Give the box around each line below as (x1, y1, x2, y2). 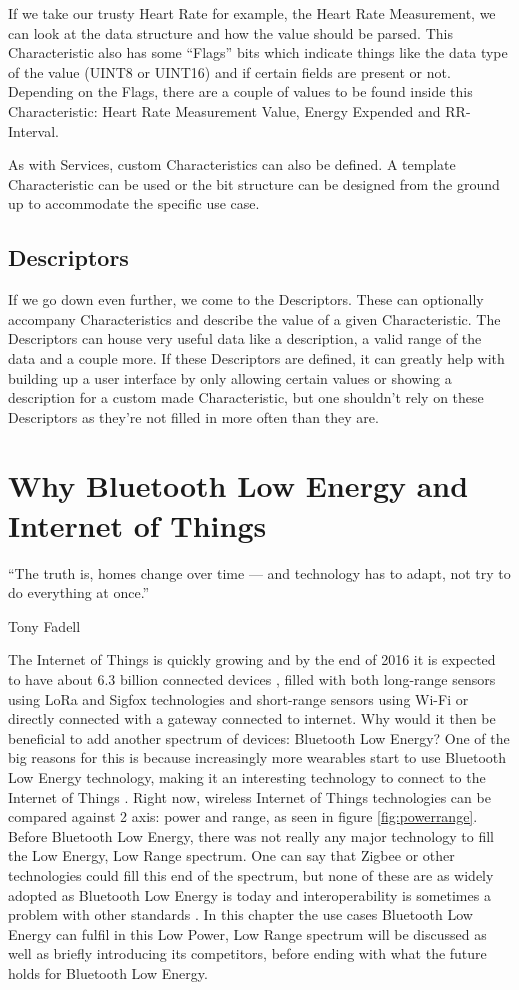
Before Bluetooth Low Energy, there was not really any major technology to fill (8, 825, 494, 846)
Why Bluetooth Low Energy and (8, 465, 469, 506)
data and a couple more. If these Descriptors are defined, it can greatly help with (8, 347, 505, 368)
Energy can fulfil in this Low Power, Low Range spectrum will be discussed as (8, 923, 487, 944)
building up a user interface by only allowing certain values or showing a (8, 367, 452, 388)
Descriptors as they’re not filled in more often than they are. (8, 406, 379, 427)
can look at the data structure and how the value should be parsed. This (8, 22, 453, 43)
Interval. (8, 120, 59, 141)
